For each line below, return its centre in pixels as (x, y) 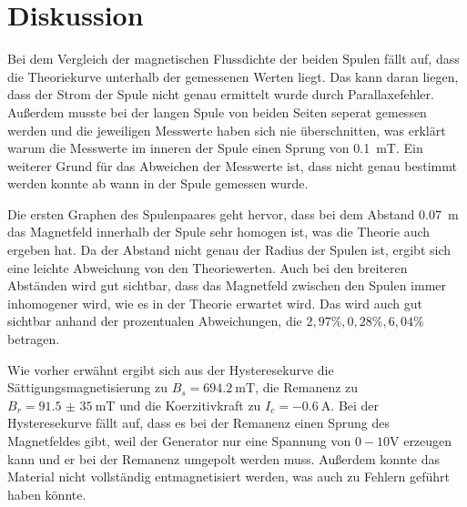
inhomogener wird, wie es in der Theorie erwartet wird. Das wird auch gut (215, 303)
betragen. (34, 339)
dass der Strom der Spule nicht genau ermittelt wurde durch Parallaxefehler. (221, 94)
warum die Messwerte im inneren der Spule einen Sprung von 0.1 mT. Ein (215, 148)
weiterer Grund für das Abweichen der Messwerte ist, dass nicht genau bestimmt (232, 165)
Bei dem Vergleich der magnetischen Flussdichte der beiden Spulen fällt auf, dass (233, 59)
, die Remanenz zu (307, 387)
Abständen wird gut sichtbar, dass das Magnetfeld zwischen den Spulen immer (227, 285)
